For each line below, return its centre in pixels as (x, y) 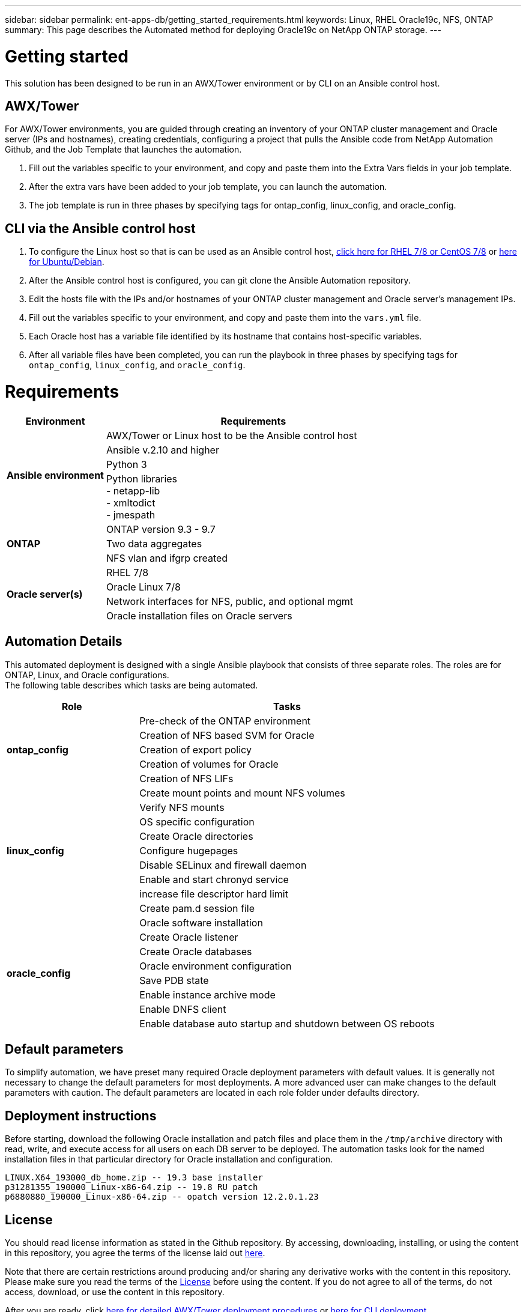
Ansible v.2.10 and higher (162, 450)
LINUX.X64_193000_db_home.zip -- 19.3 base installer (134, 1178)
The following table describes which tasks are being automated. (131, 685)
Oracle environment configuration (216, 966)
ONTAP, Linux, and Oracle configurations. (87, 675)
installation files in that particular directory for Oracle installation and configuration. (169, 1159)
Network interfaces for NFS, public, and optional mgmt (230, 601)
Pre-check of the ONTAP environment (225, 721)
